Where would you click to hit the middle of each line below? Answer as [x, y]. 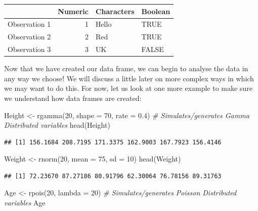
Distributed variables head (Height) [57, 125]
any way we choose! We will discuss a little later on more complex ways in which [129, 78]
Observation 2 [29, 37]
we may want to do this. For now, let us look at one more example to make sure [128, 88]
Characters [115, 11]
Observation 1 [29, 24]
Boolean [156, 11]
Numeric [73, 11]
